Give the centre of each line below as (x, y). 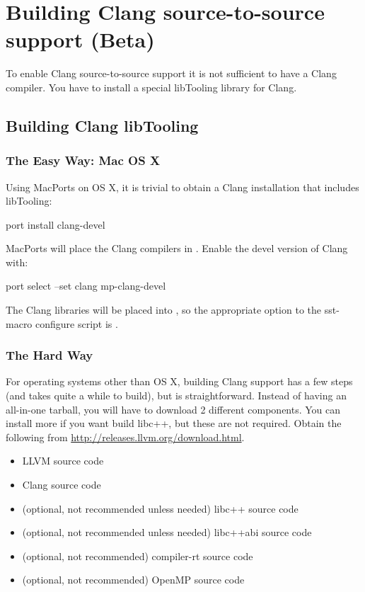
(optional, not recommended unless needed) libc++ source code (160, 508)
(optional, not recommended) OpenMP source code (133, 580)
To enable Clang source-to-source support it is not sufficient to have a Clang (171, 73)
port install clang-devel (56, 224)
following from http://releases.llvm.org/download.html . (125, 437)
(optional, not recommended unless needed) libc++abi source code (167, 532)
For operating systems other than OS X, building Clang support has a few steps (179, 381)
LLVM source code (63, 461)
